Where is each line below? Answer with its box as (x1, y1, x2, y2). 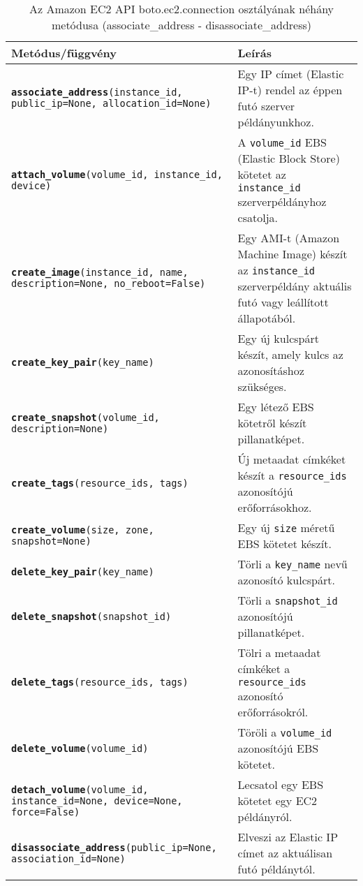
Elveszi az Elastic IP (237, 829, 339, 845)
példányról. (237, 809, 292, 825)
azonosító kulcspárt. (237, 572, 335, 588)
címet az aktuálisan (237, 845, 333, 861)
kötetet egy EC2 (237, 792, 318, 809)
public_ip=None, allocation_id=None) (11, 98, 212, 109)
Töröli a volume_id (237, 724, 332, 740)
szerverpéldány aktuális (237, 278, 352, 294)
